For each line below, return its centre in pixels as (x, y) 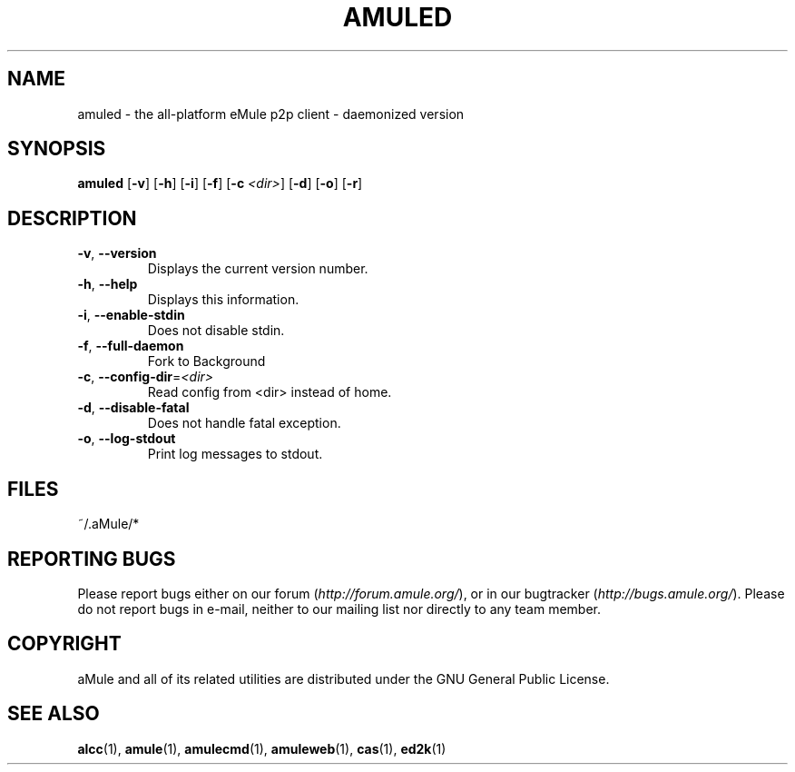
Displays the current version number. (258, 269)
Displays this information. (223, 300)
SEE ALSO (54, 714)
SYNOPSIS (57, 149)
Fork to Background (206, 361)
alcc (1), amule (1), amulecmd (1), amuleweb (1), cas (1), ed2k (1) (262, 748)
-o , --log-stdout (127, 439)
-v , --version (117, 253)
